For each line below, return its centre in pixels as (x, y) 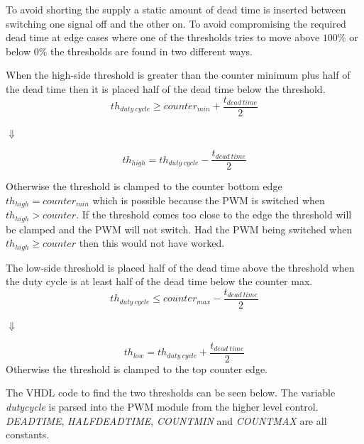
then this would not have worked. (152, 243)
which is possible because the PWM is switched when (209, 200)
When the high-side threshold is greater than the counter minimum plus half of (178, 75)
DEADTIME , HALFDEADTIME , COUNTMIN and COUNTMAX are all (166, 420)
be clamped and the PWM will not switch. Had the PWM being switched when (179, 229)
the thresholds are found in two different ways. (152, 51)
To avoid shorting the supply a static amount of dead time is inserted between (176, 9)
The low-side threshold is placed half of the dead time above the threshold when (180, 267)
